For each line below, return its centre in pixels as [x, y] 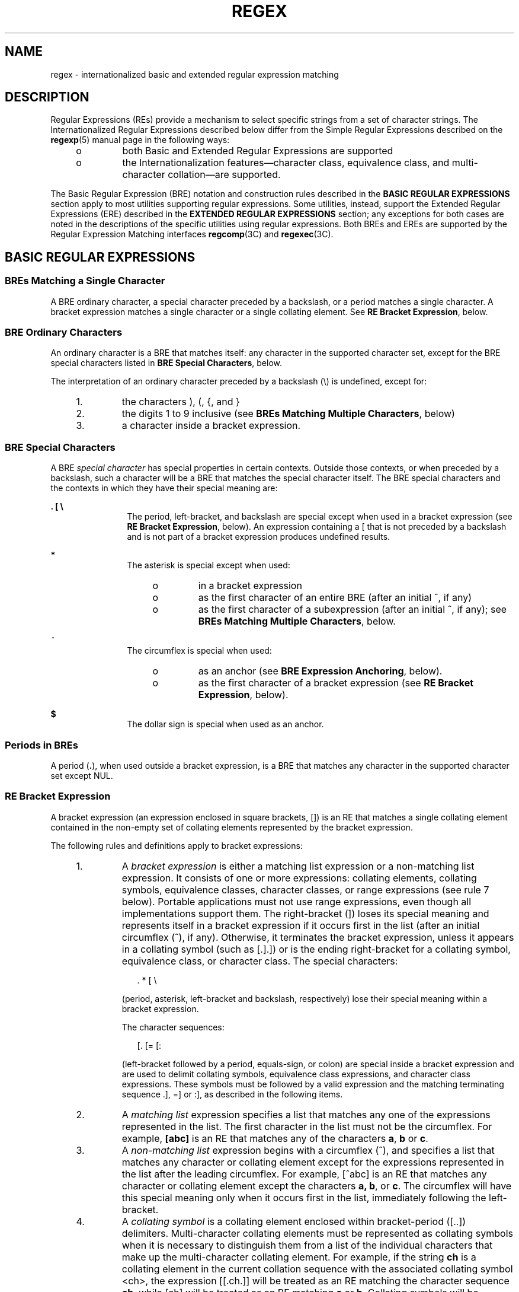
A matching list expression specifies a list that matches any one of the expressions [306, 1114]
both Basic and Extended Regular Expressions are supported [258, 151]
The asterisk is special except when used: [209, 565]
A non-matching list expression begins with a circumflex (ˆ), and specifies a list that [308, 1150]
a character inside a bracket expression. [211, 426]
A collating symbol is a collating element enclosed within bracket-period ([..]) [294, 1221]
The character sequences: [173, 1027]
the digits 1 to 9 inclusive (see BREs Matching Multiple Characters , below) [288, 414]
